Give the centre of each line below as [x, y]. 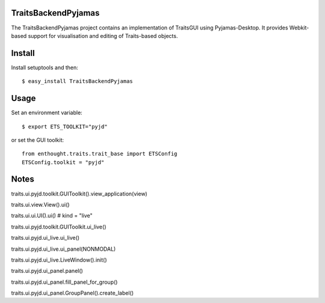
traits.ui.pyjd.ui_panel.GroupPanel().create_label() [73, 293]
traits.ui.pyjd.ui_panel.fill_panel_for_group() [64, 282]
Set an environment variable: [47, 113]
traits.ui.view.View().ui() [40, 204]
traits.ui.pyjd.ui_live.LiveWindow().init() [59, 260]
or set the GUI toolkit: [38, 140]
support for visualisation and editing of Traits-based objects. [103, 35]
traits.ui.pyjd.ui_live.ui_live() [45, 238]
